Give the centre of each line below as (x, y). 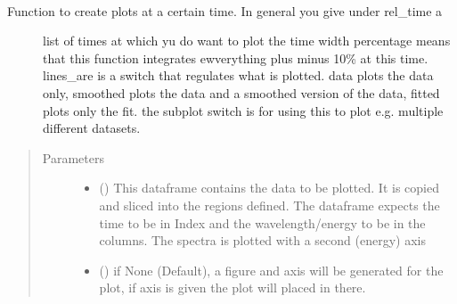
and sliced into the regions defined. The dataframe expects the (269, 205)
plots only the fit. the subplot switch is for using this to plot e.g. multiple (243, 110)
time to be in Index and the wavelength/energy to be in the (262, 222)
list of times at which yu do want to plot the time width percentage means (247, 41)
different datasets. (92, 128)
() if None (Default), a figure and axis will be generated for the (271, 270)
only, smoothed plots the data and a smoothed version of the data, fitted (241, 92)
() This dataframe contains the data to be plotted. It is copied (269, 188)
